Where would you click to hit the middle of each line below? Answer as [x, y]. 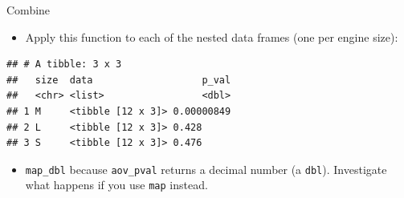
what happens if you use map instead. [116, 185]
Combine [29, 10]
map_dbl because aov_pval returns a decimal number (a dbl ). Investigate [206, 169]
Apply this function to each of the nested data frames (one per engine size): [212, 36]
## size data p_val [119, 80]
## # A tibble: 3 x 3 [64, 65]
